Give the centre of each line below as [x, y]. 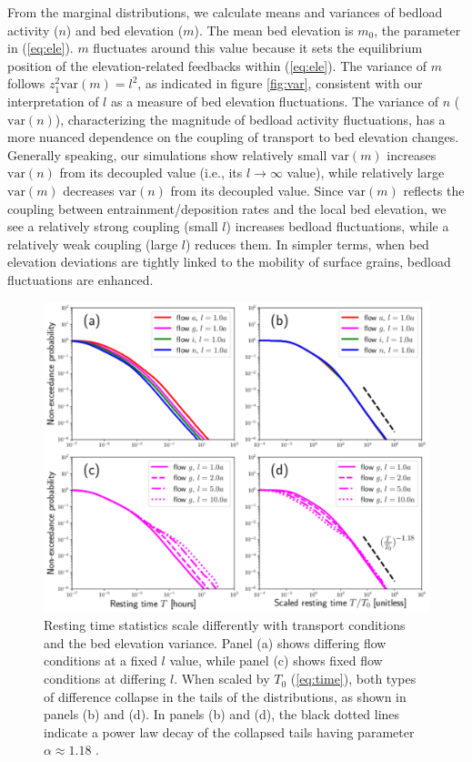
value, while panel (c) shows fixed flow [276, 660]
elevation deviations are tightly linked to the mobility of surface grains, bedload [229, 262]
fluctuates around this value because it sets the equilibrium [258, 48]
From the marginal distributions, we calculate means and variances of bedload [225, 12]
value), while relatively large [366, 173]
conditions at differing [105, 679]
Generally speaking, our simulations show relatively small [167, 154]
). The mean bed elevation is [274, 30]
